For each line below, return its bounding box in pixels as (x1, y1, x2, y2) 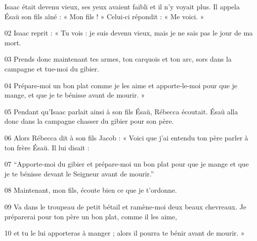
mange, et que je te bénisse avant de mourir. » (4, 90, 145, 100)
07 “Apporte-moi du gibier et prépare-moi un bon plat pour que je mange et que (4, 159, 249, 169)
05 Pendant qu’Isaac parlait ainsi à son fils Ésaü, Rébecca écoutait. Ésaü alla (4, 106, 238, 116)
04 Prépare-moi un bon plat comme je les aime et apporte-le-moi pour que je (4, 80, 237, 90)
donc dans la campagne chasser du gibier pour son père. (4, 116, 174, 126)
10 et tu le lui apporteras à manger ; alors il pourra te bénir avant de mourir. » (4, 228, 245, 238)
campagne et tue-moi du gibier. (4, 63, 99, 73)
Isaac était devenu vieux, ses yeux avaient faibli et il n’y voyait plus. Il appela (4, 1, 240, 11)
